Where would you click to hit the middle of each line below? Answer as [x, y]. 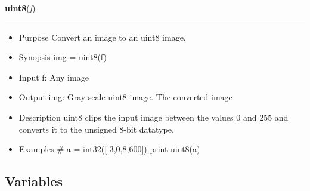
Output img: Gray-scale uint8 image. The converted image [125, 97]
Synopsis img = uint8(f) [63, 57]
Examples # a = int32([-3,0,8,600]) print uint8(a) [109, 149]
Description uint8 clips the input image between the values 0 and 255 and [154, 117]
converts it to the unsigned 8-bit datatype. [96, 129]
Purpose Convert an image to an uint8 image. [102, 37]
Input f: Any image [54, 77]
